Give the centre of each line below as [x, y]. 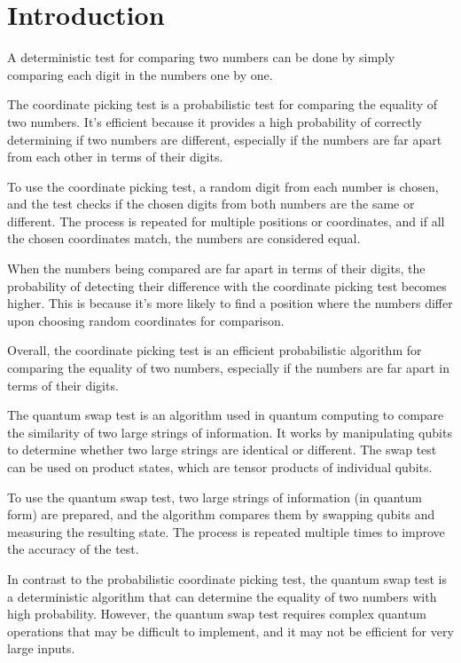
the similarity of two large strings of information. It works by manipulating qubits [230, 432]
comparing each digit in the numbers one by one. [140, 74]
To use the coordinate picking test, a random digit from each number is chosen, [223, 186]
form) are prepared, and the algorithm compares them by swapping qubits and [221, 514]
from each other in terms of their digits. [115, 157]
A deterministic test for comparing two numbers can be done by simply [201, 57]
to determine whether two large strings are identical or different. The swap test [222, 450]
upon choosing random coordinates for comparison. [146, 320]
